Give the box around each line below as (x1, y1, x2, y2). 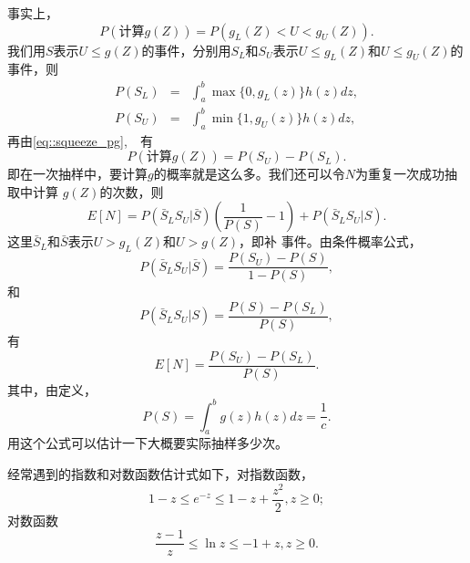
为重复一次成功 (354, 164, 444, 183)
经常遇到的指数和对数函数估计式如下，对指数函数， (7, 464, 313, 484)
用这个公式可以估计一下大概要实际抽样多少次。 (7, 433, 288, 453)
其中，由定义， (7, 380, 97, 399)
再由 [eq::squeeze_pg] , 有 (7, 130, 153, 150)
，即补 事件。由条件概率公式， (238, 232, 422, 251)
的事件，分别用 (141, 40, 231, 59)
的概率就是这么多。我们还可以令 (153, 164, 345, 183)
